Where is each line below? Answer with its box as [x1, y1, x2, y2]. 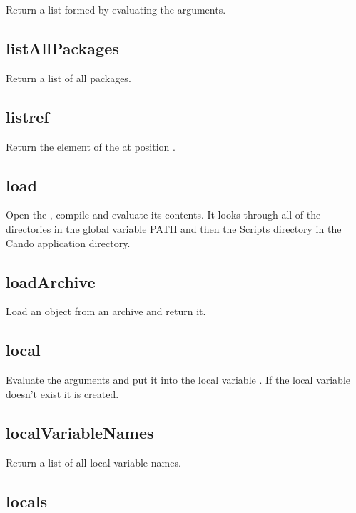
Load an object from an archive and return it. [6, 304, 206, 319]
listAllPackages [6, 36, 119, 59]
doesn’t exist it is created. [6, 386, 119, 401]
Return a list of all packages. [6, 70, 131, 85]
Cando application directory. [6, 235, 131, 250]
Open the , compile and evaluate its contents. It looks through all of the [6, 207, 321, 222]
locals [6, 489, 48, 512]
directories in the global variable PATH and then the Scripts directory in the [6, 221, 342, 236]
